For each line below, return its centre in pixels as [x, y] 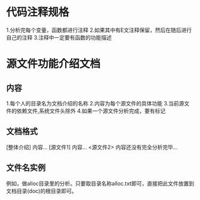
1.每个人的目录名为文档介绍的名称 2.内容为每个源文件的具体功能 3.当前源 [95, 103]
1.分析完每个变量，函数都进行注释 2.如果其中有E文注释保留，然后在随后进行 [99, 30]
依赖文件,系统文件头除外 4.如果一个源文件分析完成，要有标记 [91, 111]
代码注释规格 [38, 12]
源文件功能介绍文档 [53, 64]
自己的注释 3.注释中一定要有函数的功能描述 [59, 37]
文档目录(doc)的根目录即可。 [42, 191]
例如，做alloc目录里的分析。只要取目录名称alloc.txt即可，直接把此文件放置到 [100, 183]
